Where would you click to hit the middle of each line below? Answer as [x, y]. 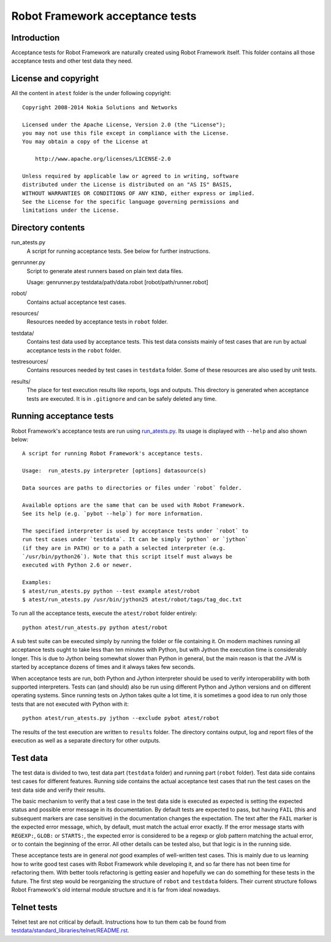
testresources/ [30, 361]
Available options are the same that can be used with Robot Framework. [134, 505]
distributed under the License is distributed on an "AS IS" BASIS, [127, 185]
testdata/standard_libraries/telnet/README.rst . [70, 930]
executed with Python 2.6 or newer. [77, 565]
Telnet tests [34, 907]
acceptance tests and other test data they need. [72, 61]
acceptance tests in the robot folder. [74, 350]
